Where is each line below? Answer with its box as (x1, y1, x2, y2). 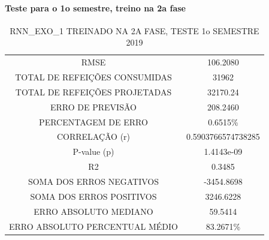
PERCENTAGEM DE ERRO (39, 115, 148, 128)
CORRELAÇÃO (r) (56, 130, 131, 143)
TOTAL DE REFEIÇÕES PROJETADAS (15, 85, 172, 98)
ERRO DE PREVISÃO (50, 100, 137, 113)
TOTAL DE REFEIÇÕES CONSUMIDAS (15, 71, 172, 83)
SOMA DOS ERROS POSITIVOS (30, 190, 157, 202)
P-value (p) (72, 145, 114, 158)
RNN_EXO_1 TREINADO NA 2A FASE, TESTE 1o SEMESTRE (10, 24, 259, 37)
